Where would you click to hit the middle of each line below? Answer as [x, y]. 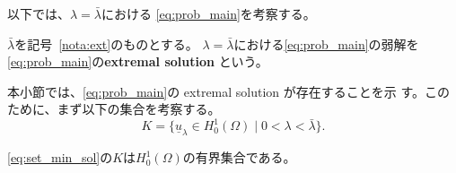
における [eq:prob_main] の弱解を [326, 43]
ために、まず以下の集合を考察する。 [114, 109]
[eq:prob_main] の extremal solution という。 [138, 61]
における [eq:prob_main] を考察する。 [209, 13]
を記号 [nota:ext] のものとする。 [106, 43]
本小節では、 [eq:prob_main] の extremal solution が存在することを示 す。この [229, 91]
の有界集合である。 [239, 157]
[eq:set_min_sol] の [60, 157]
